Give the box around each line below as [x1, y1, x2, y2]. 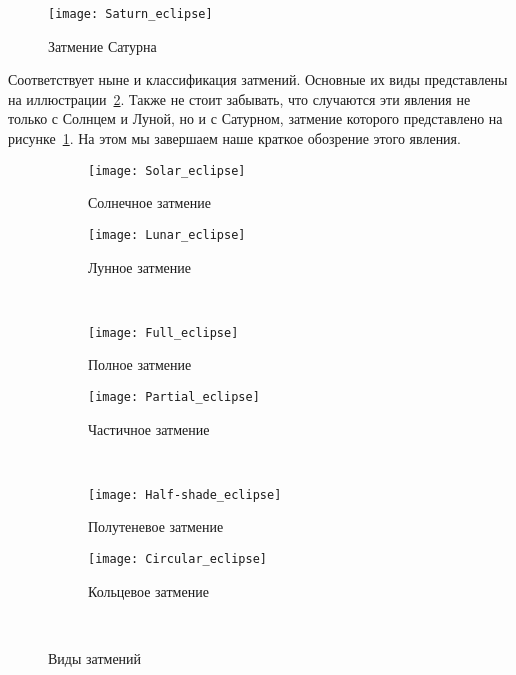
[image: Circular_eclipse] [88, 552, 267, 567]
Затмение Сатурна [48, 35, 157, 56]
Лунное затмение [88, 256, 191, 277]
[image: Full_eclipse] [88, 325, 239, 340]
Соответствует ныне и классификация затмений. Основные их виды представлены [8, 69, 508, 90]
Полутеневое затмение [88, 516, 224, 537]
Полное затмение [88, 354, 192, 375]
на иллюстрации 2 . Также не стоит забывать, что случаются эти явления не [8, 88, 471, 109]
